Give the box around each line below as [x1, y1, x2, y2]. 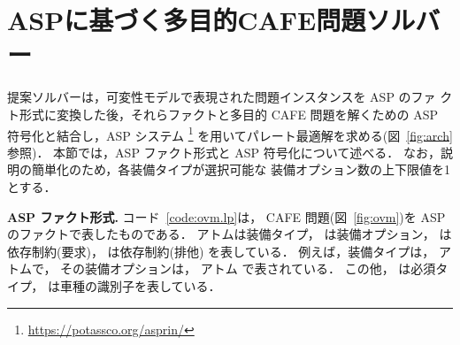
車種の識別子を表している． [59, 276, 221, 295]
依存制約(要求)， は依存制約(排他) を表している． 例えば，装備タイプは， [7, 241, 435, 260]
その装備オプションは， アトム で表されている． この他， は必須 [60, 259, 436, 278]
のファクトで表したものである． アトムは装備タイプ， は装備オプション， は [7, 225, 452, 243]
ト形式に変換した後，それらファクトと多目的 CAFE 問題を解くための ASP [7, 104, 439, 123]
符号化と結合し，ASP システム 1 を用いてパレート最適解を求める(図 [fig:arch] [7, 123, 453, 144]
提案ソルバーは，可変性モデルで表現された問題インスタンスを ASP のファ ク [7, 88, 453, 106]
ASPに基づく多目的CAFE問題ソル [7, 2, 416, 38]
